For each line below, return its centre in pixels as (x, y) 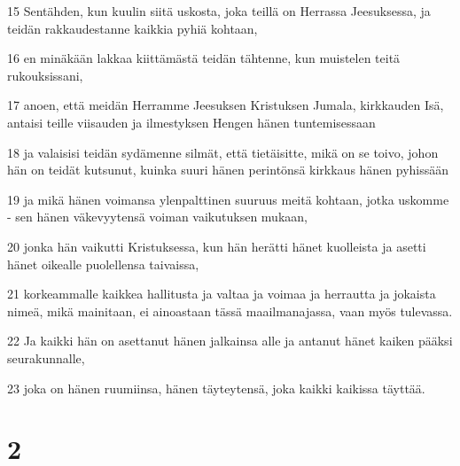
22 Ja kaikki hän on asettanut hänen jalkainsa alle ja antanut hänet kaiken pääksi (230, 341)
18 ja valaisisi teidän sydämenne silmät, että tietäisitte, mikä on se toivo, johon (223, 152)
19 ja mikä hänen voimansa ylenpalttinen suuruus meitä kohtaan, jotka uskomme (228, 199)
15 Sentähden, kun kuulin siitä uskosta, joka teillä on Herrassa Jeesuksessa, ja (219, 11)
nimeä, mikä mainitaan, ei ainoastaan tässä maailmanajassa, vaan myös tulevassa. (230, 311)
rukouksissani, (45, 75)
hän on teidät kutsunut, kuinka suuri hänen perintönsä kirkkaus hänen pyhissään (228, 170)
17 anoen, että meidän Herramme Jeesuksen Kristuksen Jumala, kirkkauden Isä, (226, 105)
